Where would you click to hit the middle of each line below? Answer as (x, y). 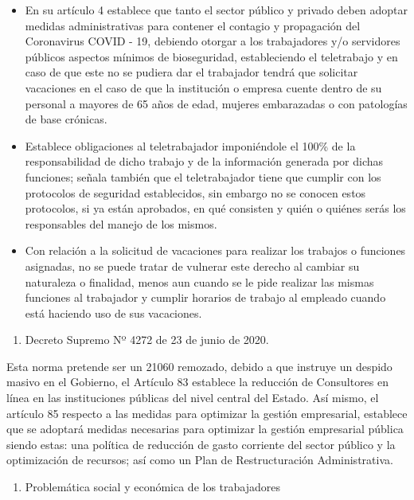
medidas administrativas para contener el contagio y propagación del (193, 25)
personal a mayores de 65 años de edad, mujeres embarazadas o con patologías (216, 103)
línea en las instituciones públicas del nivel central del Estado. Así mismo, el (193, 398)
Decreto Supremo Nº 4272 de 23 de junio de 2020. (147, 340)
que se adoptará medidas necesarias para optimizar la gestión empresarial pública (205, 429)
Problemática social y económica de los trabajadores (152, 487)
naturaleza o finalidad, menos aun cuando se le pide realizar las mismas (199, 281)
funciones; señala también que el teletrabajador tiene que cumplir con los (203, 176)
